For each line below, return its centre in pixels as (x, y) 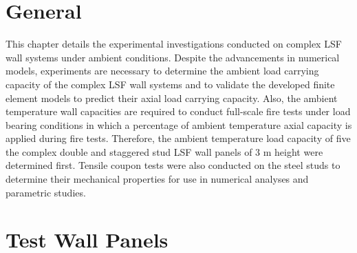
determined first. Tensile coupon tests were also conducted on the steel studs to (173, 165)
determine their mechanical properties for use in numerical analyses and (157, 179)
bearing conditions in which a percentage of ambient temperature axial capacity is (179, 124)
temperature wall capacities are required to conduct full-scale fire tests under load (178, 111)
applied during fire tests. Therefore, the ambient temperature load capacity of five (178, 138)
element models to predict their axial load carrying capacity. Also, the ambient (172, 98)
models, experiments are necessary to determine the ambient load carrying (162, 71)
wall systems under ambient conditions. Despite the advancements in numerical (173, 57)
